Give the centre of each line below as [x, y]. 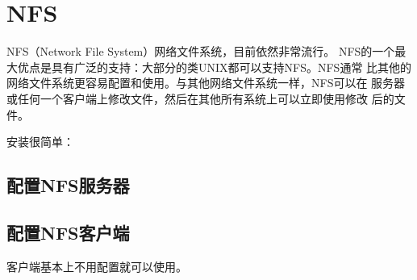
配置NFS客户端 [68, 232]
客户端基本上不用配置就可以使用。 [97, 266]
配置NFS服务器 [68, 185]
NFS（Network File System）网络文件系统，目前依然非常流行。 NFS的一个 [201, 51]
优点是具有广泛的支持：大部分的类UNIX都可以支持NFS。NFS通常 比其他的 [215, 67]
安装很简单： [40, 142]
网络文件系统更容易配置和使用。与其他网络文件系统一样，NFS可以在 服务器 [206, 83]
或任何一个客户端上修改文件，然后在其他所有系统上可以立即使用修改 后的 [200, 98]
